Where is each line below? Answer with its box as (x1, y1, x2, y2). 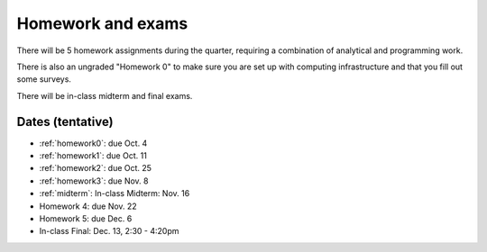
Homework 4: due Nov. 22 (39, 201, 137, 211)
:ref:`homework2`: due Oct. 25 (39, 163, 152, 174)
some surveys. (16, 74, 72, 85)
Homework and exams (16, 13, 188, 33)
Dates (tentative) (16, 113, 114, 130)
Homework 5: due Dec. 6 (39, 212, 133, 224)
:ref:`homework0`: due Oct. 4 (39, 138, 148, 148)
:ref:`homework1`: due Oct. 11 (39, 150, 148, 161)
